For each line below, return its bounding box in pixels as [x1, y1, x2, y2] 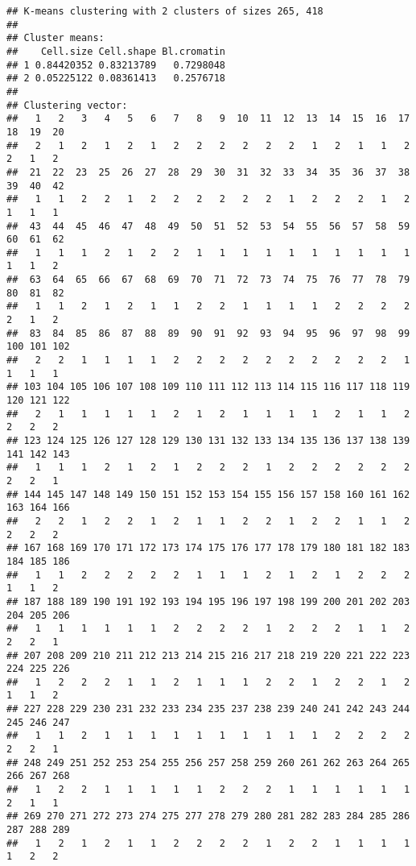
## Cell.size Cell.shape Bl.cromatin [6, 45, 226, 57]
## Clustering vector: [6, 99, 128, 111]
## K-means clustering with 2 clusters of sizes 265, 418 [6, 6, 323, 17]
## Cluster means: [6, 32, 105, 44]
